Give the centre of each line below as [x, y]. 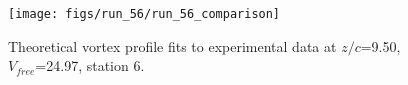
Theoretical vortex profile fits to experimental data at [172, 45]
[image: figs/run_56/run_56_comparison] [144, 14]
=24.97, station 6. [90, 65]
